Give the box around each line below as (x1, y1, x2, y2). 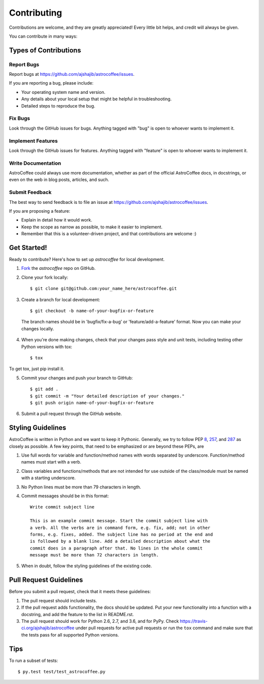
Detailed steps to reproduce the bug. (21, 103, 95, 109)
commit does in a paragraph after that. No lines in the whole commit (30, 545, 203, 551)
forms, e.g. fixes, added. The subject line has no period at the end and (30, 531, 213, 537)
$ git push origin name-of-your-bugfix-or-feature (30, 400, 154, 405)
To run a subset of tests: (9, 658, 58, 663)
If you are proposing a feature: (9, 208, 70, 214)
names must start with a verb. (21, 459, 82, 465)
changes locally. (21, 326, 54, 331)
